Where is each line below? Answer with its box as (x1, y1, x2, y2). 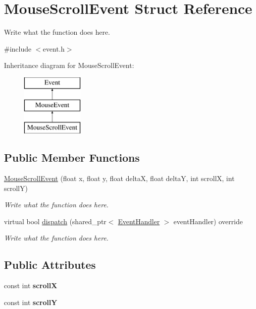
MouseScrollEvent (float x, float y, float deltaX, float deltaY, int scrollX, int (4, 173, 235, 184)
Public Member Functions (4, 150, 140, 165)
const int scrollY (4, 297, 57, 307)
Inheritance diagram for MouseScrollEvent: (4, 60, 134, 70)
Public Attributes (4, 257, 96, 272)
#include (4, 43, 32, 54)
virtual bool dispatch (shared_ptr (4, 216, 106, 226)
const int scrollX (4, 280, 57, 291)
